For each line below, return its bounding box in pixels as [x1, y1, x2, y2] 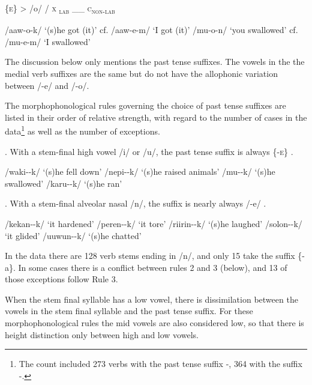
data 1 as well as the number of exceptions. [5, 123, 160, 137]
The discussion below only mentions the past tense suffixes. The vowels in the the [5, 55, 305, 68]
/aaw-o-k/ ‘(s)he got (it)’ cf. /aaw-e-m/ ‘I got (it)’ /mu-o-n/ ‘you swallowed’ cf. [5, 23, 298, 36]
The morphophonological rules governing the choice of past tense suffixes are [5, 99, 286, 112]
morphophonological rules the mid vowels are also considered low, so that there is [5, 317, 304, 329]
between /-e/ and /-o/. [5, 79, 89, 91]
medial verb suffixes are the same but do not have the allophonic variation [5, 67, 278, 79]
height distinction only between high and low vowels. [5, 328, 199, 341]
